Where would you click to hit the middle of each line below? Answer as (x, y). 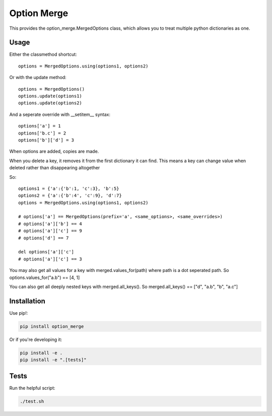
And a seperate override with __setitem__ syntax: (60, 114)
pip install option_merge (52, 326)
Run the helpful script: (32, 388)
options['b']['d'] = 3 (46, 140)
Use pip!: (19, 313)
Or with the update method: (38, 78)
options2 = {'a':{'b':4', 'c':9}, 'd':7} (70, 196)
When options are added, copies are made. (54, 152)
